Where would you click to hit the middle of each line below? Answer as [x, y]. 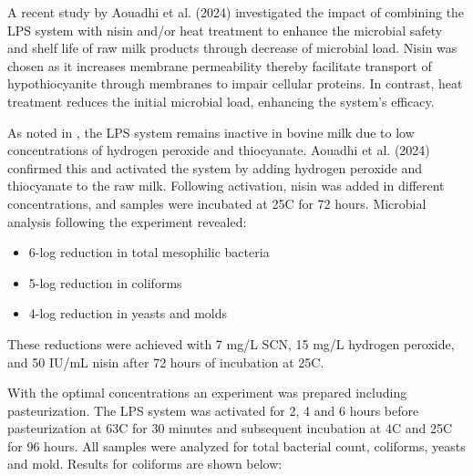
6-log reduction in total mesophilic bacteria [149, 252]
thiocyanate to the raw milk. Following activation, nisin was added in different [226, 186]
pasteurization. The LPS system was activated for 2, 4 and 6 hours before [213, 410]
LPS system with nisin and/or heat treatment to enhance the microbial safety [225, 30]
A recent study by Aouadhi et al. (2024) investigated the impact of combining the [236, 12]
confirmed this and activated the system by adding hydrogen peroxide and [215, 167]
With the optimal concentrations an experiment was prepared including [207, 393]
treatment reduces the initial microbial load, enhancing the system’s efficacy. [221, 101]
